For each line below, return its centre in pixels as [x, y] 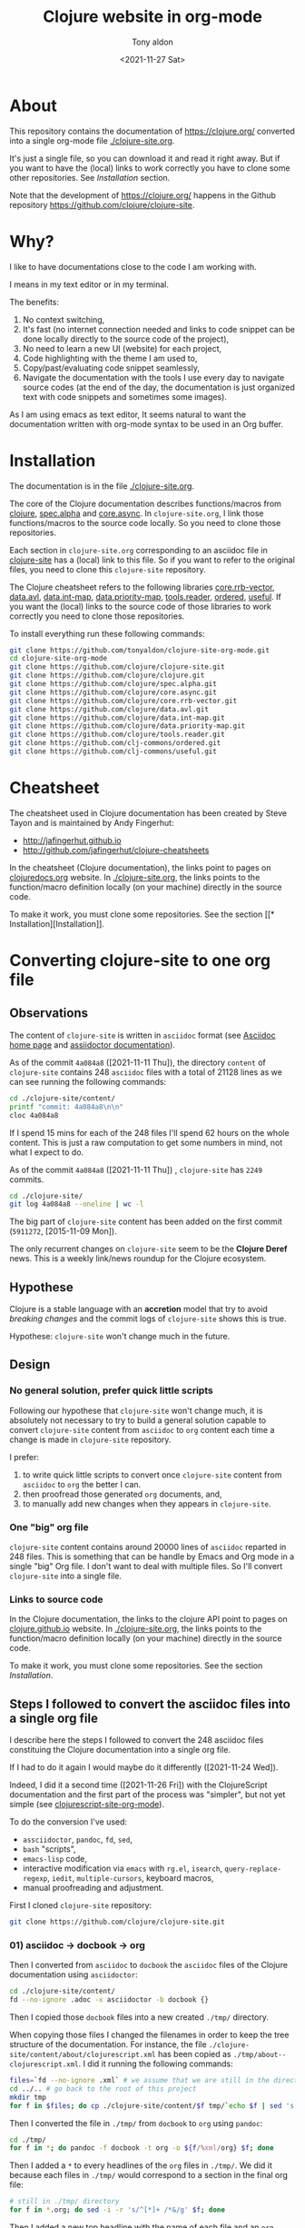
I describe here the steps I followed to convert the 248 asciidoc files [137, 1740]
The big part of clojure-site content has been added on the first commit [146, 1222]
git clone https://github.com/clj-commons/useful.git [113, 751]
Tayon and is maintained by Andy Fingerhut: [92, 822]
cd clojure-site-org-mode [58, 659]
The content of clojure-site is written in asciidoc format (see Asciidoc [143, 1035]
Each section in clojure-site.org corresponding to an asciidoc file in [138, 550]
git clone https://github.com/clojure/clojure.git [107, 676]
